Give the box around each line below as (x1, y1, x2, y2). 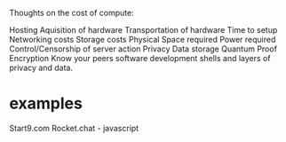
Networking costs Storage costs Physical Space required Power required (9, 35, 276, 44)
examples (9, 93, 83, 114)
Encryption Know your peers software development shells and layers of (9, 53, 271, 63)
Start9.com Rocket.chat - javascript (9, 122, 139, 133)
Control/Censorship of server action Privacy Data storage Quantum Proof (9, 43, 278, 54)
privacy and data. (9, 62, 74, 73)
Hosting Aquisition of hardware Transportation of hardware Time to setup (9, 25, 278, 35)
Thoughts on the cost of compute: (9, 8, 135, 18)
